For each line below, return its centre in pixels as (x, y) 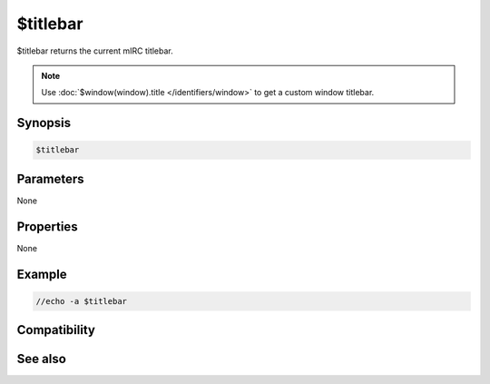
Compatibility (56, 330)
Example (42, 274)
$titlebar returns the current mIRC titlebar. (95, 51)
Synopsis (44, 123)
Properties (47, 226)
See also (42, 359)
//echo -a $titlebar (81, 301)
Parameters (50, 178)
